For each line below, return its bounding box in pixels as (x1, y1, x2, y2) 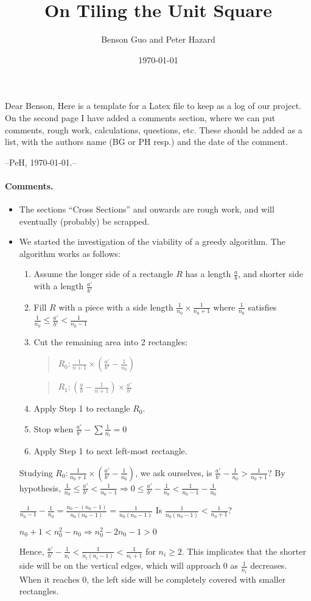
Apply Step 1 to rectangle (33, 402, 130, 415)
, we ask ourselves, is (135, 466, 212, 479)
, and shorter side (238, 267, 303, 280)
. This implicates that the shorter (181, 544, 306, 557)
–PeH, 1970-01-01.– (5, 155, 77, 168)
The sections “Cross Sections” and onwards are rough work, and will (19, 203, 274, 216)
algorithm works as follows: (19, 247, 121, 259)
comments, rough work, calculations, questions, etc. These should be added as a (5, 123, 302, 136)
